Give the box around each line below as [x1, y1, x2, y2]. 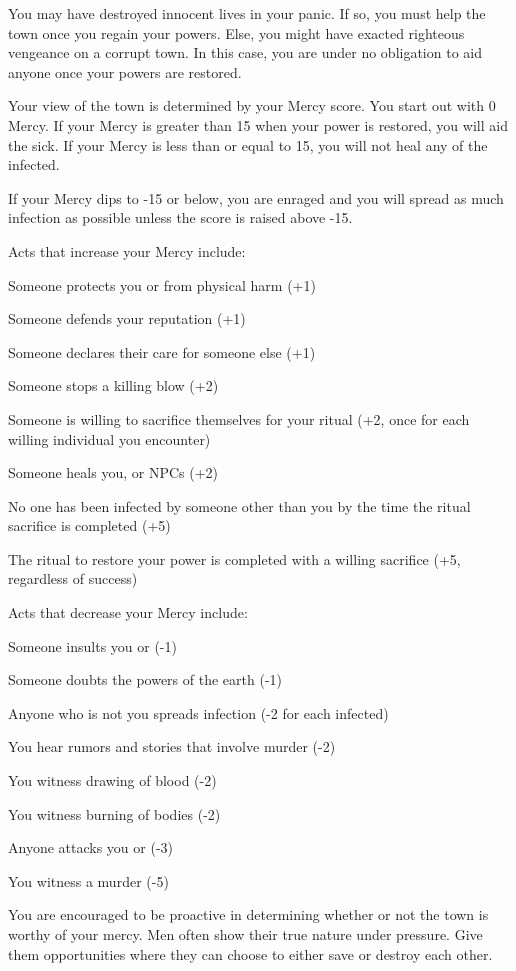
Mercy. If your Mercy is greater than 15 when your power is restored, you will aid [8, 114, 508, 135]
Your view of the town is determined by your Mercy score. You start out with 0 [8, 95, 496, 116]
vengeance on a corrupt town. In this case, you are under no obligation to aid [8, 42, 482, 63]
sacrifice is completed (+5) [8, 515, 171, 536]
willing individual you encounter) [8, 428, 211, 449]
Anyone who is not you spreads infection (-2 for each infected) [8, 702, 389, 723]
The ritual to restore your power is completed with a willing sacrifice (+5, [8, 548, 461, 569]
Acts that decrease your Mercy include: [8, 602, 248, 623]
